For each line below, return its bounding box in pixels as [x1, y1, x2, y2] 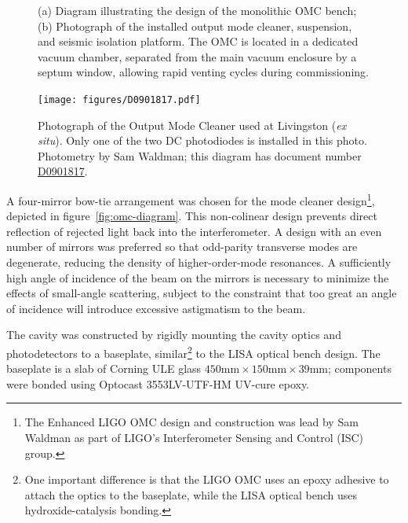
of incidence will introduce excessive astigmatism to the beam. [6, 300, 306, 316]
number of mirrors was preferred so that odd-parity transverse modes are [6, 238, 358, 255]
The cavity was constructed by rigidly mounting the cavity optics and [6, 326, 341, 343]
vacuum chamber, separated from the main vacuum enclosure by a [38, 48, 357, 64]
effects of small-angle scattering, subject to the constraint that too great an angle [6, 285, 397, 301]
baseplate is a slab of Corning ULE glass [6, 360, 202, 377]
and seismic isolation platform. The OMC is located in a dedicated [38, 33, 359, 50]
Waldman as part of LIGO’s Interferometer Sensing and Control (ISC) [24, 429, 364, 446]
